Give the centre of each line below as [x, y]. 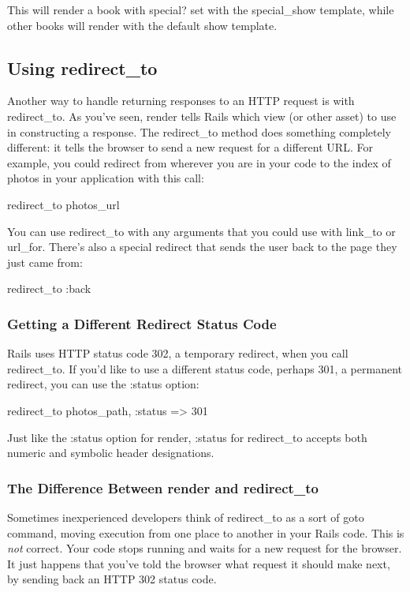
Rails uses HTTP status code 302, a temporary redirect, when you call [178, 353]
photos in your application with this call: [106, 178]
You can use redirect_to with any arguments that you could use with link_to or [201, 231]
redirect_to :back [49, 289]
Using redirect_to [82, 67]
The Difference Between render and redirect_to [163, 487]
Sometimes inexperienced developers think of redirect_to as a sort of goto [186, 517]
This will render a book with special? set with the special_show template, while [201, 9]
